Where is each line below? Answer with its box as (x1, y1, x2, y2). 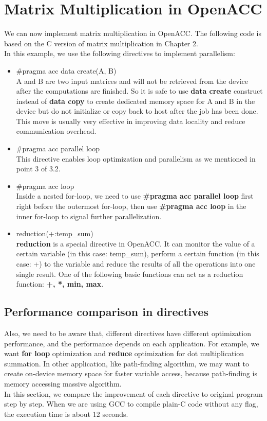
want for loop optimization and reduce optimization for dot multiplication (4, 348, 244, 359)
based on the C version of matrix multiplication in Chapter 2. (4, 38, 198, 48)
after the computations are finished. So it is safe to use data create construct (16, 85, 263, 96)
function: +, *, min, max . (16, 278, 104, 289)
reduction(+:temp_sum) (16, 228, 93, 239)
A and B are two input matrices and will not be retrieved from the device (16, 75, 248, 86)
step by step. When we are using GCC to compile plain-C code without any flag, (4, 398, 258, 409)
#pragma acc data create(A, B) (16, 65, 117, 76)
